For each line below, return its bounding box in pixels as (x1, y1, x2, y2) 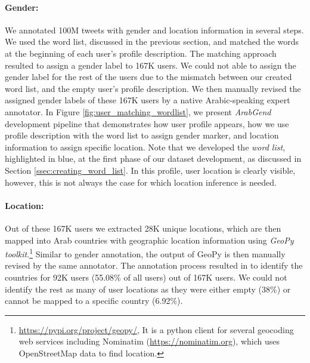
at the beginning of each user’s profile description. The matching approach (5, 47, 277, 59)
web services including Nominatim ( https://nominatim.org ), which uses (18, 335, 280, 347)
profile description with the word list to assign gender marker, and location (5, 129, 279, 141)
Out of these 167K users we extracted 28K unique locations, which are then (5, 222, 281, 234)
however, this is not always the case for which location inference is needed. (5, 176, 277, 188)
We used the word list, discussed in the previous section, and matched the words (5, 35, 299, 48)
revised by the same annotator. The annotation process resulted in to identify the (5, 259, 303, 272)
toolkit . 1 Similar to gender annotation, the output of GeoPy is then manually (5, 246, 286, 260)
